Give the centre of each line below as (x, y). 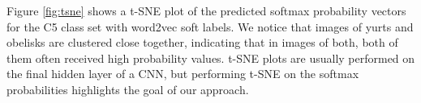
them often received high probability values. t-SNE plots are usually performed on (211, 58)
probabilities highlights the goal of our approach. (128, 89)
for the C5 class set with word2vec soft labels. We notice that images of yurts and (210, 26)
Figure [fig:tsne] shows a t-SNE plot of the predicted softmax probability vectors (206, 10)
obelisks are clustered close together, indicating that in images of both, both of (202, 42)
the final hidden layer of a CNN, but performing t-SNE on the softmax (183, 74)
